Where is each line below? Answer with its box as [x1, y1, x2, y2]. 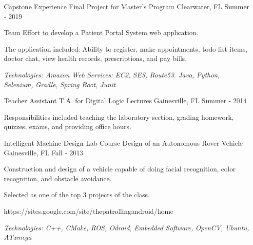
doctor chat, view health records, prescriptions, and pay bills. [4, 53, 187, 63]
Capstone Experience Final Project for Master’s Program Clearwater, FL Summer [4, 1, 250, 11]
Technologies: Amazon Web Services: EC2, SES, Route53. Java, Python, [4, 69, 220, 79]
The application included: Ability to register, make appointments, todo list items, [4, 43, 248, 54]
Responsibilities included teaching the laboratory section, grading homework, [4, 112, 234, 122]
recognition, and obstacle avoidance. [4, 173, 112, 183]
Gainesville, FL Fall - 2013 [4, 147, 83, 157]
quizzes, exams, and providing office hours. [4, 121, 131, 132]
